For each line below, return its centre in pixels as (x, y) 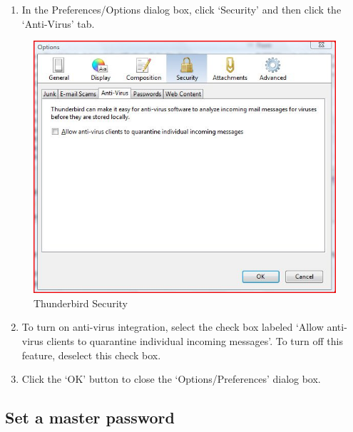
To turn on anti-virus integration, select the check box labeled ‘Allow (173, 327)
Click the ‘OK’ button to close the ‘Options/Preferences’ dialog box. (171, 379)
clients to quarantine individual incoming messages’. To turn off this (195, 341)
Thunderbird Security (81, 303)
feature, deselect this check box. (91, 355)
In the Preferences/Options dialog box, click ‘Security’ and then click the (181, 9)
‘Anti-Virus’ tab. (58, 23)
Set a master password (90, 417)
